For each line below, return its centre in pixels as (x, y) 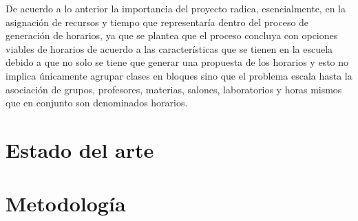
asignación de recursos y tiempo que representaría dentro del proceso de (157, 22)
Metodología (66, 203)
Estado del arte (80, 149)
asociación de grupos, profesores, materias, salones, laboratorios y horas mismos (174, 89)
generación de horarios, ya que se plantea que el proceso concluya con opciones (172, 35)
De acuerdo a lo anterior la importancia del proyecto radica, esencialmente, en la (176, 8)
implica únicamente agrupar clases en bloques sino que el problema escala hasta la (179, 75)
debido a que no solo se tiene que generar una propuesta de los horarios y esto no (177, 62)
